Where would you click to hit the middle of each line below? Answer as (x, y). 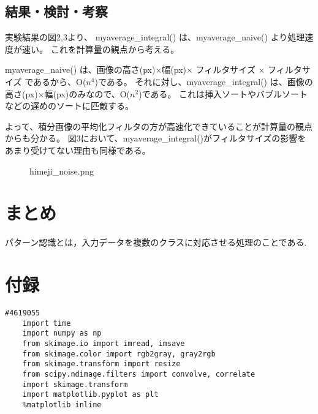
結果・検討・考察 (56, 11)
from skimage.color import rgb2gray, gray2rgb (119, 354)
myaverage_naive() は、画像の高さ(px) (80, 70)
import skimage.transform (75, 384)
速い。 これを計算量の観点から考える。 (100, 49)
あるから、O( (60, 81)
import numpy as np (62, 333)
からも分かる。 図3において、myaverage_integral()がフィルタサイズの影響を (156, 138)
